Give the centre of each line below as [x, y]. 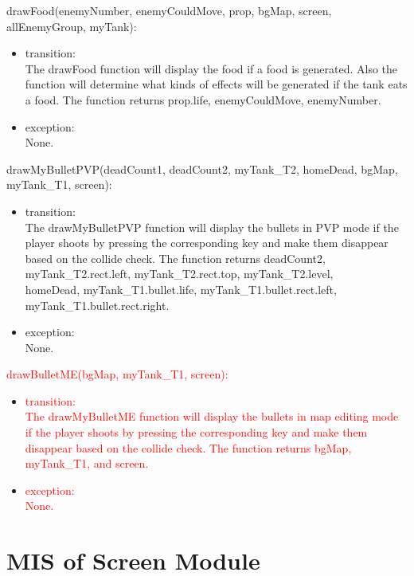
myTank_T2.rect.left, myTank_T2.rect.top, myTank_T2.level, [179, 274]
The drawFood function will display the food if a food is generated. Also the [211, 68]
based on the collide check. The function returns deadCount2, [175, 258]
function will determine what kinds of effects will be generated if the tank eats [216, 84]
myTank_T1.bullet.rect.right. [97, 305]
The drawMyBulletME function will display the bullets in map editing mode [212, 416]
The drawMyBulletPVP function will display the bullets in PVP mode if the [212, 227]
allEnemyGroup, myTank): [72, 26]
